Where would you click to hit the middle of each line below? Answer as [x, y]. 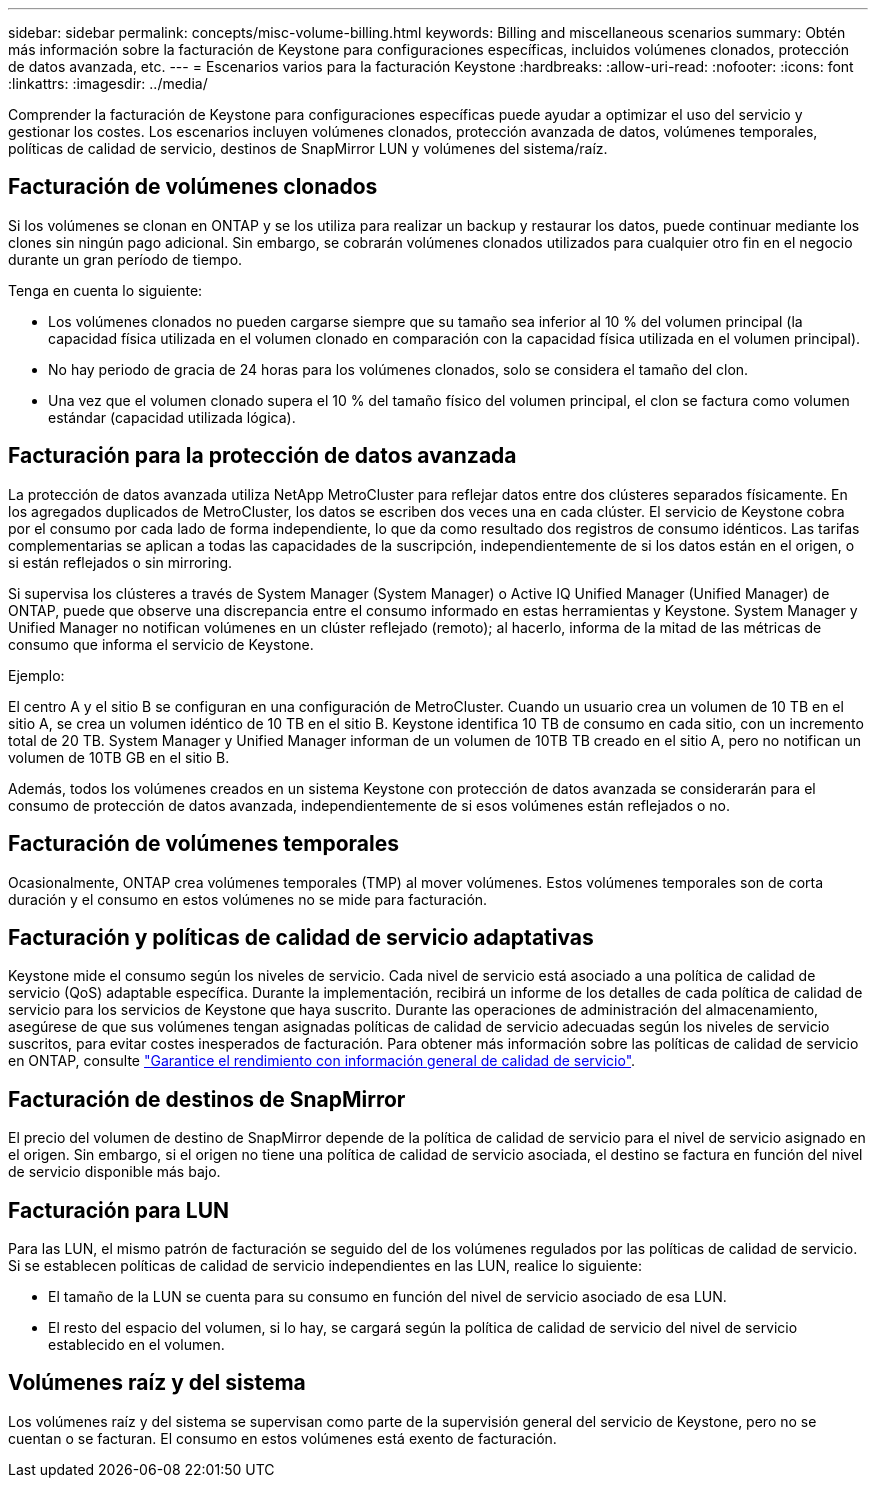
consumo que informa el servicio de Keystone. [161, 644]
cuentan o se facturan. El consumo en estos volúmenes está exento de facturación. [282, 1438]
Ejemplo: [36, 675]
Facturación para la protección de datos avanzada [262, 456]
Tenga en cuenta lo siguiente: [105, 290]
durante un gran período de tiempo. [125, 259]
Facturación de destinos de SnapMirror [207, 1099]
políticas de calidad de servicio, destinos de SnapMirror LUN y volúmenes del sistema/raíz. [308, 148]
